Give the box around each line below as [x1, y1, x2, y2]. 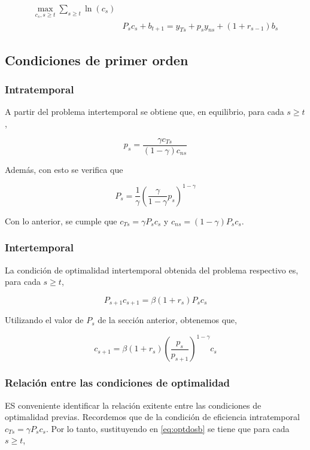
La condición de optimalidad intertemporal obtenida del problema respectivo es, [5, 263, 299, 276]
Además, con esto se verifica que [5, 163, 123, 175]
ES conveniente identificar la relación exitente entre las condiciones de [5, 399, 262, 411]
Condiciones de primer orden [5, 50, 189, 69]
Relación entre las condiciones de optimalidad [5, 375, 230, 390]
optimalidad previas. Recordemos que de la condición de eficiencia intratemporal [5, 411, 300, 423]
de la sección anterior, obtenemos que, [98, 314, 237, 326]
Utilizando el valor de [5, 314, 84, 326]
